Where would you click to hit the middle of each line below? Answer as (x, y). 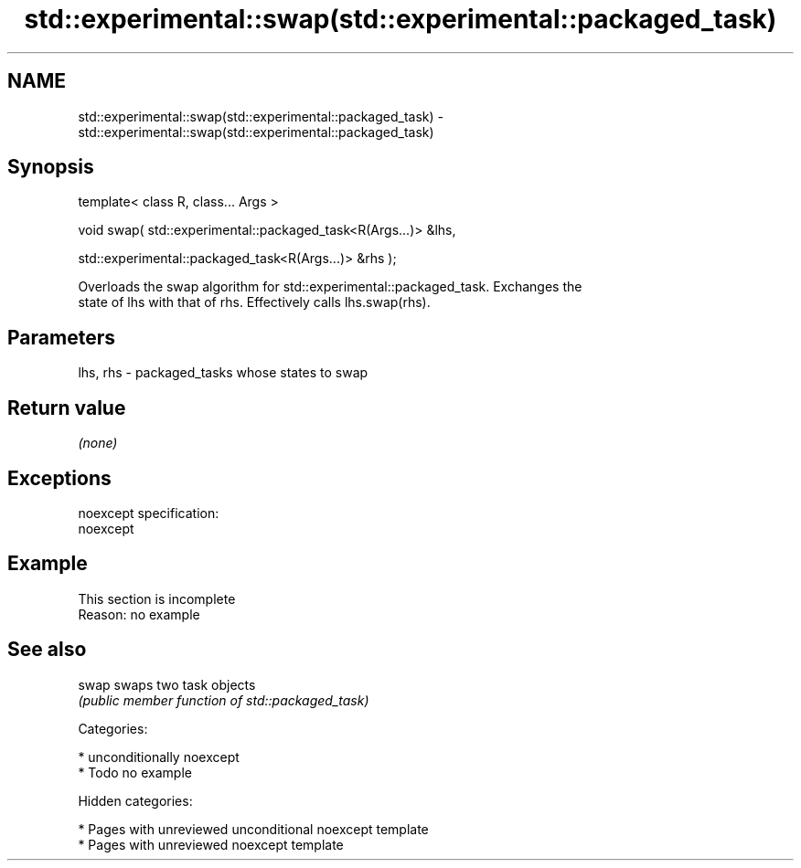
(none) (98, 443)
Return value (67, 408)
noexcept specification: (149, 513)
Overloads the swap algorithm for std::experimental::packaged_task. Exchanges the (330, 287)
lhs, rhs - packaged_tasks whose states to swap (223, 373)
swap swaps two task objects (167, 684)
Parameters (61, 337)
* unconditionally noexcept (159, 757)
